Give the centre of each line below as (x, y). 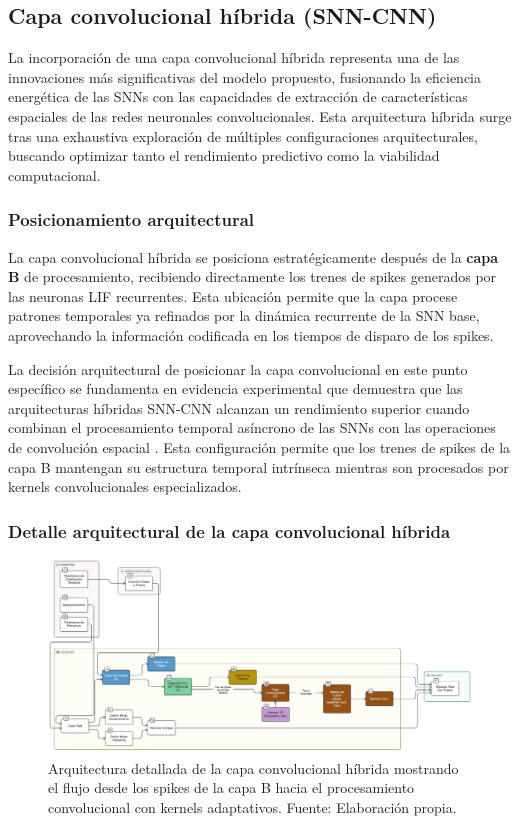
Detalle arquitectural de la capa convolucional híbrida (229, 530)
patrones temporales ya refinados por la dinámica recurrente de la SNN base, (244, 315)
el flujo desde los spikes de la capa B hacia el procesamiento (231, 787)
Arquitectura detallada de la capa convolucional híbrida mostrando (253, 767)
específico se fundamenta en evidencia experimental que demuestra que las (235, 388)
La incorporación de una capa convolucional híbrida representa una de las (234, 57)
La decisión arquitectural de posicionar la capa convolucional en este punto (238, 368)
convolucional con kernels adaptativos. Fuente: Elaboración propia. (252, 806)
